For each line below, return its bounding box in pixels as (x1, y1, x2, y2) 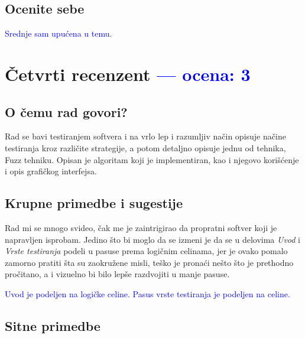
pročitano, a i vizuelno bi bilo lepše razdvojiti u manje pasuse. (5, 268, 230, 280)
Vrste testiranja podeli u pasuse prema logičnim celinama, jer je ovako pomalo (5, 245, 288, 257)
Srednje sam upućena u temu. (5, 27, 112, 40)
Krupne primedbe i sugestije (5, 194, 183, 212)
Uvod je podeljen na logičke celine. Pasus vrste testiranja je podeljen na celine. (5, 287, 290, 300)
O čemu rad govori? (5, 102, 128, 121)
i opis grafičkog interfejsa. (5, 165, 97, 177)
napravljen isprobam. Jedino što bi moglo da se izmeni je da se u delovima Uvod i (5, 233, 301, 245)
